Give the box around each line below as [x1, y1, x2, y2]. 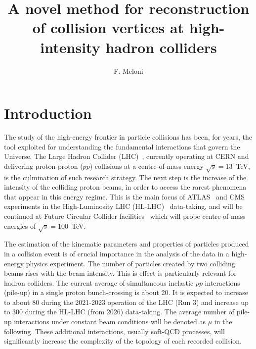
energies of [4, 220, 36, 231]
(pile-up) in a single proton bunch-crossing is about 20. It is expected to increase [4, 287, 249, 298]
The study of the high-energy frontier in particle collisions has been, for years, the [4, 132, 252, 142]
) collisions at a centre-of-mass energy [89, 160, 204, 171]
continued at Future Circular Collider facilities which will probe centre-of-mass [4, 210, 246, 221]
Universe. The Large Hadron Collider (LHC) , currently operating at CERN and [4, 151, 249, 161]
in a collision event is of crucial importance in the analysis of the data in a [4, 248, 229, 258]
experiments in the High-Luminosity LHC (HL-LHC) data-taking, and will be [4, 201, 243, 211]
